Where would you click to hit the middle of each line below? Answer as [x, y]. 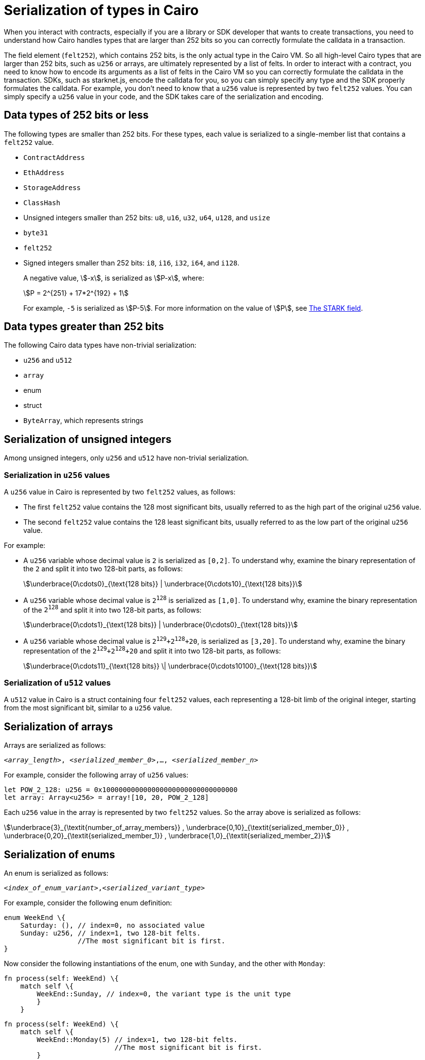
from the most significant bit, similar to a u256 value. [88, 708]
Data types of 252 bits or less [76, 115]
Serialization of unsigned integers [88, 439]
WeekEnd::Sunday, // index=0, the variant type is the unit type [164, 994]
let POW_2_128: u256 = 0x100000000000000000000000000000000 [121, 790]
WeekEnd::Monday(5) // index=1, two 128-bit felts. [137, 1040]
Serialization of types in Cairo [101, 10]
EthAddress [44, 172]
